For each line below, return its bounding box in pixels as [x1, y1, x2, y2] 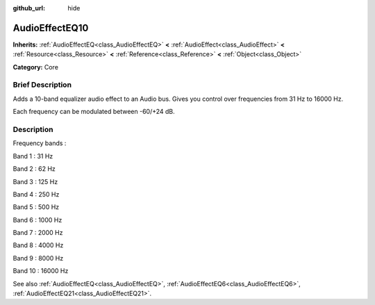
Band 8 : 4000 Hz [12, 241, 64, 249]
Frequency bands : [12, 139, 67, 147]
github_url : [12, 4, 45, 12]
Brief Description [12, 80, 72, 90]
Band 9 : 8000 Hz [12, 254, 64, 262]
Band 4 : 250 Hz [12, 190, 60, 198]
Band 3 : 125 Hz [12, 177, 58, 186]
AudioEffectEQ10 [12, 22, 89, 34]
